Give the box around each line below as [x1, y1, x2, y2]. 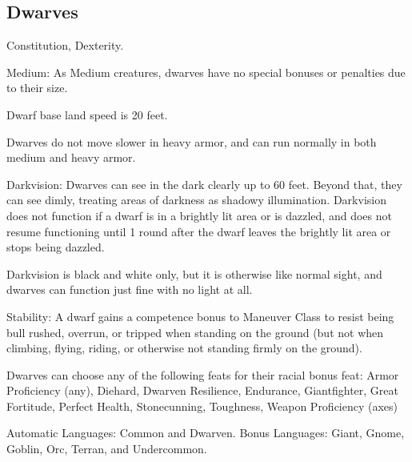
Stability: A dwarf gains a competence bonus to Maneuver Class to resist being [6, 307, 394, 324]
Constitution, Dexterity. [6, 37, 124, 54]
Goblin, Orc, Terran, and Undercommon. [6, 440, 207, 457]
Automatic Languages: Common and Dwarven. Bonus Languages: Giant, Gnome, [6, 424, 405, 441]
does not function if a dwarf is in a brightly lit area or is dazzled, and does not [6, 207, 392, 223]
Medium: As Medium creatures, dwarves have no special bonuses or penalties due [6, 63, 406, 80]
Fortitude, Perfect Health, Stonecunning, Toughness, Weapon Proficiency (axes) [6, 397, 398, 414]
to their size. [6, 79, 68, 96]
